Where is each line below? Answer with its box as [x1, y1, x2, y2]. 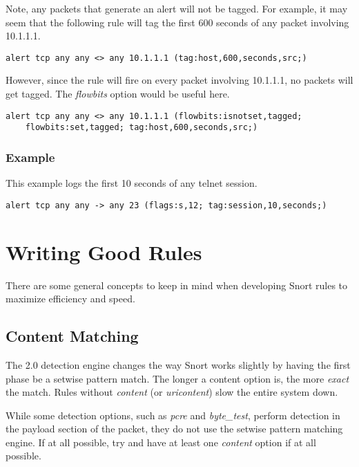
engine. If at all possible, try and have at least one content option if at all [6, 434, 316, 449]
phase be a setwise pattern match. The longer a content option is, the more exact [6, 371, 349, 385]
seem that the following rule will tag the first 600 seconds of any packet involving [6, 15, 349, 29]
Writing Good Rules [6, 237, 202, 266]
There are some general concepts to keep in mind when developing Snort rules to [6, 277, 348, 292]
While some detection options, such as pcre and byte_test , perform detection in [6, 408, 340, 422]
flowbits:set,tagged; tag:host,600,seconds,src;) [25, 122, 258, 133]
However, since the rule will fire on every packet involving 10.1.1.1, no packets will [6, 73, 353, 87]
